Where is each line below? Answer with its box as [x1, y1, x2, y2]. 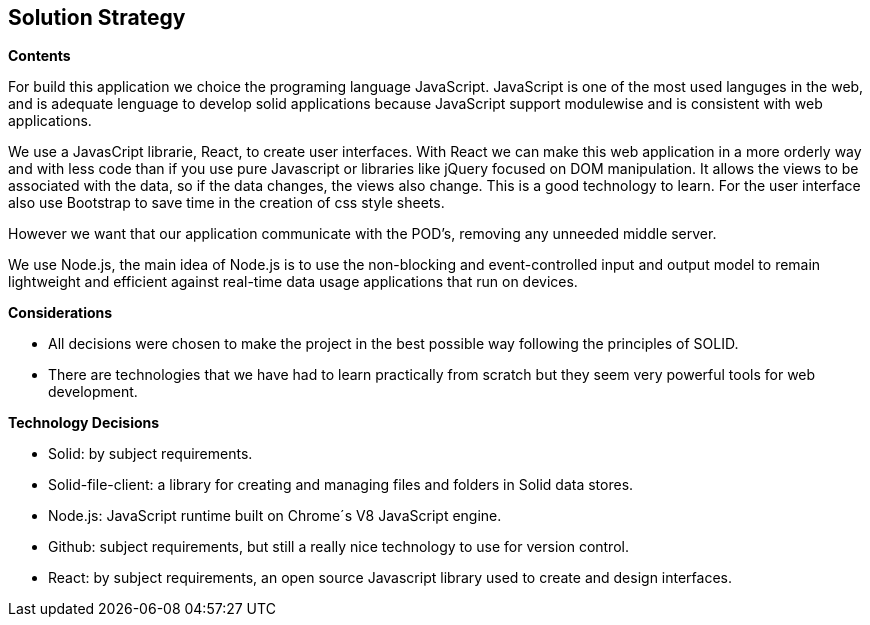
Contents [8, 47, 71, 65]
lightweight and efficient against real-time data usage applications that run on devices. [8, 273, 578, 291]
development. [48, 383, 138, 401]
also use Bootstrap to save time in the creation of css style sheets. [8, 194, 445, 212]
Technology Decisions [8, 414, 160, 432]
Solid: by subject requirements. [48, 445, 253, 463]
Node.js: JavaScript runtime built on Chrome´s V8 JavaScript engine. [48, 507, 502, 525]
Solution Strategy [8, 5, 186, 30]
